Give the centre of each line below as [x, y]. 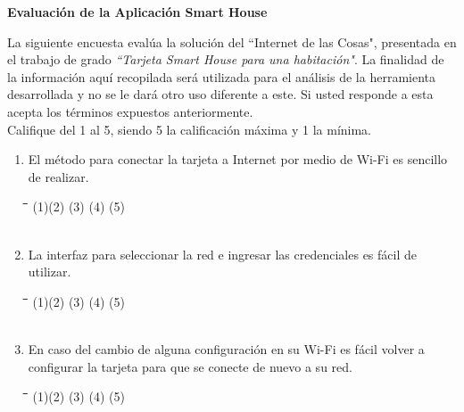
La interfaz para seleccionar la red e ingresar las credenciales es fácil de [222, 254]
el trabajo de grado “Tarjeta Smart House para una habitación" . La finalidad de [226, 59]
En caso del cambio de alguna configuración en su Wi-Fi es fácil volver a [226, 348]
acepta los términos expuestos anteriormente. [130, 111]
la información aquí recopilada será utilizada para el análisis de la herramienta [221, 76]
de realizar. [58, 176]
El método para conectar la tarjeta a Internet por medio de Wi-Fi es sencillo [238, 159]
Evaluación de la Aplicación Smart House [137, 12]
